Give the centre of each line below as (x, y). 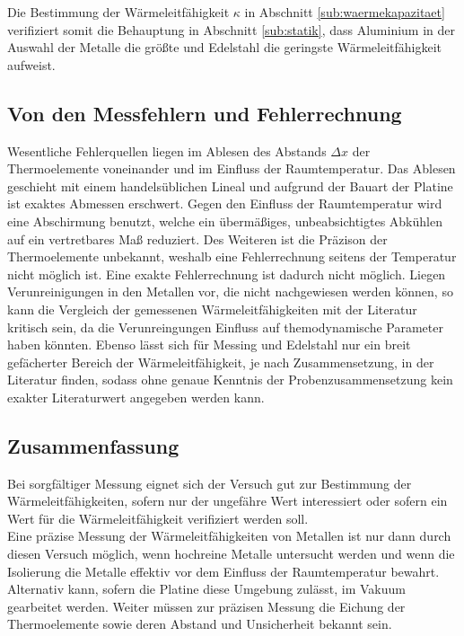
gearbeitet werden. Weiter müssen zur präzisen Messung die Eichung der (206, 606)
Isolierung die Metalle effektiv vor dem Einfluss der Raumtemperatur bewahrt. (223, 571)
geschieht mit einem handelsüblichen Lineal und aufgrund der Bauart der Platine (230, 185)
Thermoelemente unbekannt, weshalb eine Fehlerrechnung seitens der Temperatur (232, 256)
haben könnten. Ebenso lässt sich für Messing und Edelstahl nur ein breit (209, 344)
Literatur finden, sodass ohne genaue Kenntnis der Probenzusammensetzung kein (230, 380)
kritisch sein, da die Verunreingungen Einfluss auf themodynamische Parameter (225, 327)
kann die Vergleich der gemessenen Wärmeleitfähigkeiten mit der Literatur (212, 309)
